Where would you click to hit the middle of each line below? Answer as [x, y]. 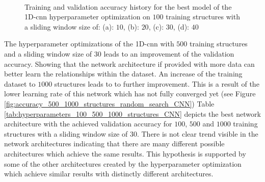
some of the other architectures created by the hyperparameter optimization [123, 163]
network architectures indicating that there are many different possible [114, 144]
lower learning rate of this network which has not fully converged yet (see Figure [130, 94]
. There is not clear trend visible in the [197, 133]
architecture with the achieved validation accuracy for [88, 124]
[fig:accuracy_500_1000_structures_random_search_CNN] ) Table [109, 103]
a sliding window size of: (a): [69, 26]
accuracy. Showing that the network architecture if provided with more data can [129, 63]
